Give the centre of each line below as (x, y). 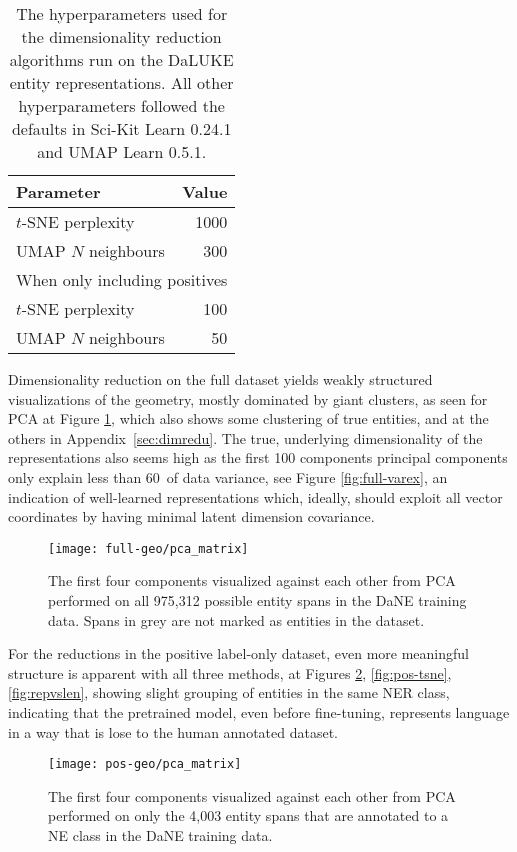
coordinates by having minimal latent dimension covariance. (191, 516)
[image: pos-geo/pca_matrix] (145, 764)
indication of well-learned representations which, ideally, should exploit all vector (255, 496)
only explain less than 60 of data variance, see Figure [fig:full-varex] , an (228, 476)
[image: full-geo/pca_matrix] (148, 548)
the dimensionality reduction (121, 36)
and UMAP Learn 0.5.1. (122, 151)
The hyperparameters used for (122, 13)
